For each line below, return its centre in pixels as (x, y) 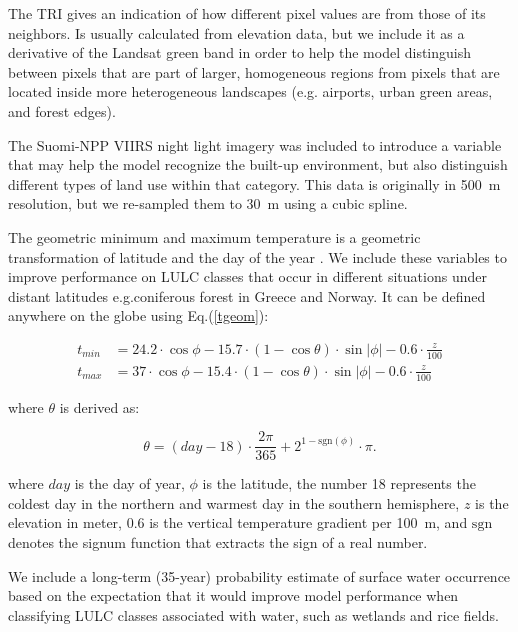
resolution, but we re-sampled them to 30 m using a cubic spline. (208, 203)
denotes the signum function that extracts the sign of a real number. (218, 542)
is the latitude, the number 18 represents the (339, 483)
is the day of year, (129, 483)
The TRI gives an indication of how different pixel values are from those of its (247, 13)
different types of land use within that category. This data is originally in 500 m (254, 183)
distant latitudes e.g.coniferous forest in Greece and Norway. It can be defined (247, 295)
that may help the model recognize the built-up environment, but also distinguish (258, 164)
